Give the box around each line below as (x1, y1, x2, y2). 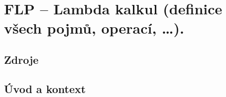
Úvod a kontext (4, 81, 86, 96)
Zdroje (4, 51, 39, 67)
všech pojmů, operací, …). (4, 18, 184, 38)
